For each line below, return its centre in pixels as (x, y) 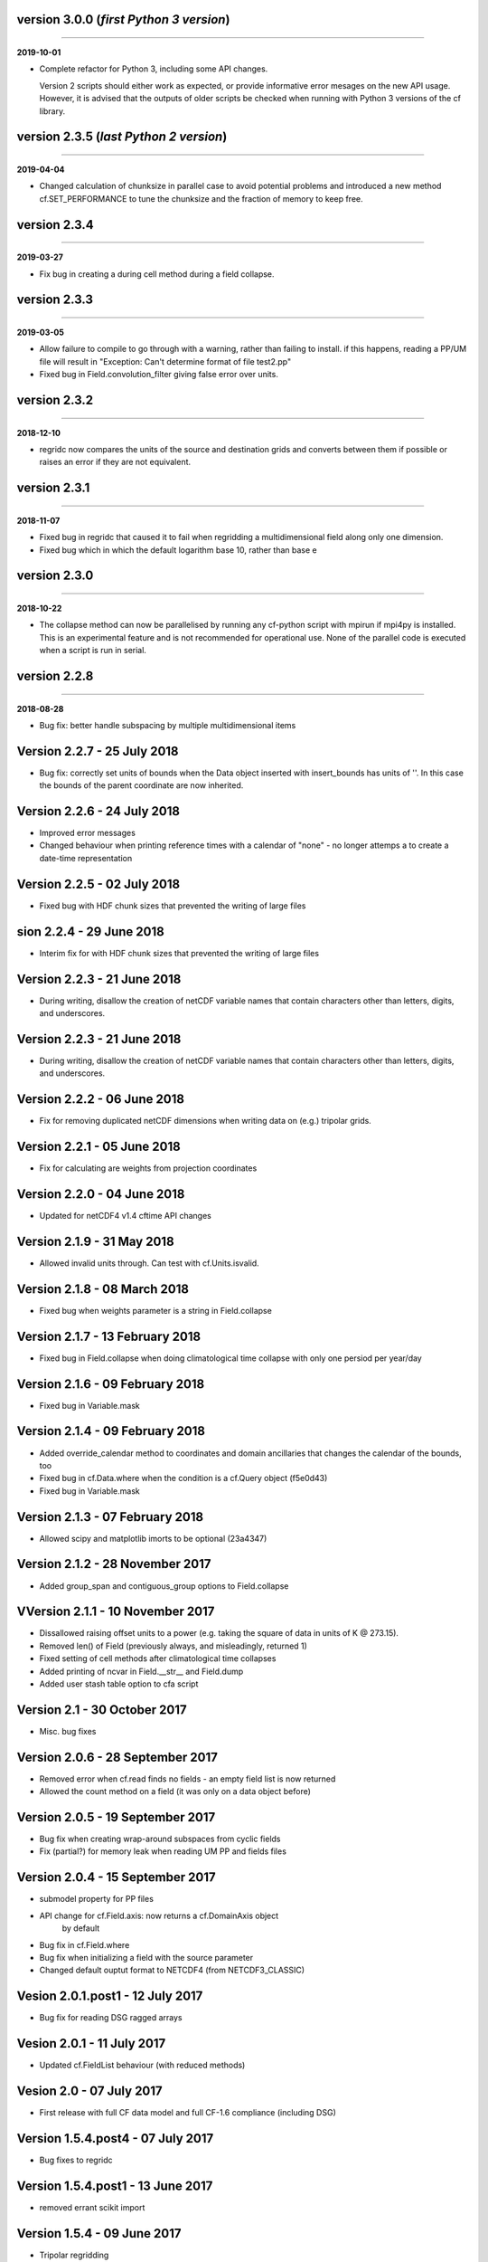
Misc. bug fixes (68, 1731)
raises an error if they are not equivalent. (115, 462)
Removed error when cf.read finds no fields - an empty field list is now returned (188, 1779)
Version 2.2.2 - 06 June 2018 (101, 1099)
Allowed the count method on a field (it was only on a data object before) (175, 1792)
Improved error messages (87, 833)
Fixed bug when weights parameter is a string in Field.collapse (156, 1310)
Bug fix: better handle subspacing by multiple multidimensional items (168, 725)
